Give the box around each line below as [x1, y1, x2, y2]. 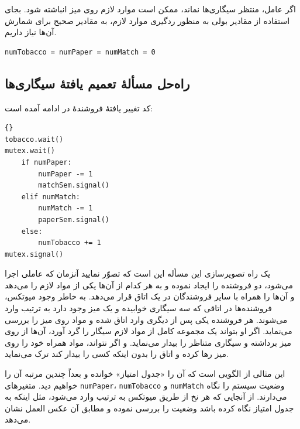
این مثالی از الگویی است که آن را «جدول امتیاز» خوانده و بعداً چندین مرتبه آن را [5, 367, 285, 380]
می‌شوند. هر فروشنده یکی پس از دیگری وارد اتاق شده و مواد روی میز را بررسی [5, 313, 288, 325]
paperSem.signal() [38, 215, 109, 224]
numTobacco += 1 [38, 239, 101, 247]
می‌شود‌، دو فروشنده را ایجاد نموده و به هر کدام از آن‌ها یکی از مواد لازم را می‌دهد [5, 278, 294, 291]
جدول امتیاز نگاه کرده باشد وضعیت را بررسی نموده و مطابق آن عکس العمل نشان [5, 401, 294, 414]
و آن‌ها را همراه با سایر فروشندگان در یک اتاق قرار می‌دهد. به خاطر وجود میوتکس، [5, 290, 295, 302]
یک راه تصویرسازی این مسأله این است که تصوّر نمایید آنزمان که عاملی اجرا [5, 267, 271, 280]
